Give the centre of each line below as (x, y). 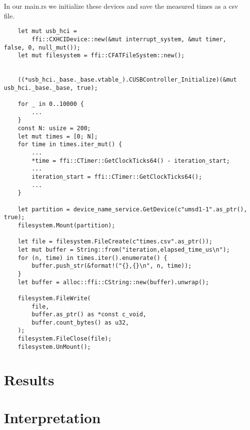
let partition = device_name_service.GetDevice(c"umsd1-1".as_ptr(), (133, 209)
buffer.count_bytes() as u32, (80, 322)
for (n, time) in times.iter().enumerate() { (92, 258)
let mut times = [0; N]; (58, 136)
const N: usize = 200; (54, 129)
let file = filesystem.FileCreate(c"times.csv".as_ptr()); (115, 242)
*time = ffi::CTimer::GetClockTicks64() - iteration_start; (131, 161)
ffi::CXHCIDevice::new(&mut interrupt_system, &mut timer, (129, 39)
